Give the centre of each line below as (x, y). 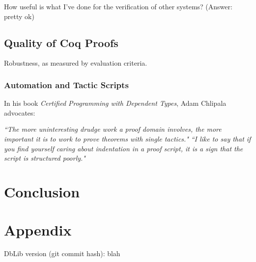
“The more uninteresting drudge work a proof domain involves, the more (113, 129)
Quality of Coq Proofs (61, 42)
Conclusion (42, 191)
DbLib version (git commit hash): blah (62, 253)
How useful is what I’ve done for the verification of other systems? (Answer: (118, 6)
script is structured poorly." (45, 158)
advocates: (20, 112)
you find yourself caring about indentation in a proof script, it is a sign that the (124, 148)
